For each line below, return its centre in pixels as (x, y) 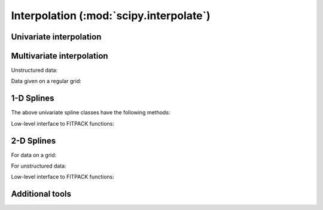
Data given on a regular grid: (46, 81)
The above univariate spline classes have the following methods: (91, 112)
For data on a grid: (34, 155)
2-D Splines (33, 141)
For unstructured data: (39, 166)
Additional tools (41, 194)
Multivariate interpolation (60, 56)
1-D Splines (33, 98)
